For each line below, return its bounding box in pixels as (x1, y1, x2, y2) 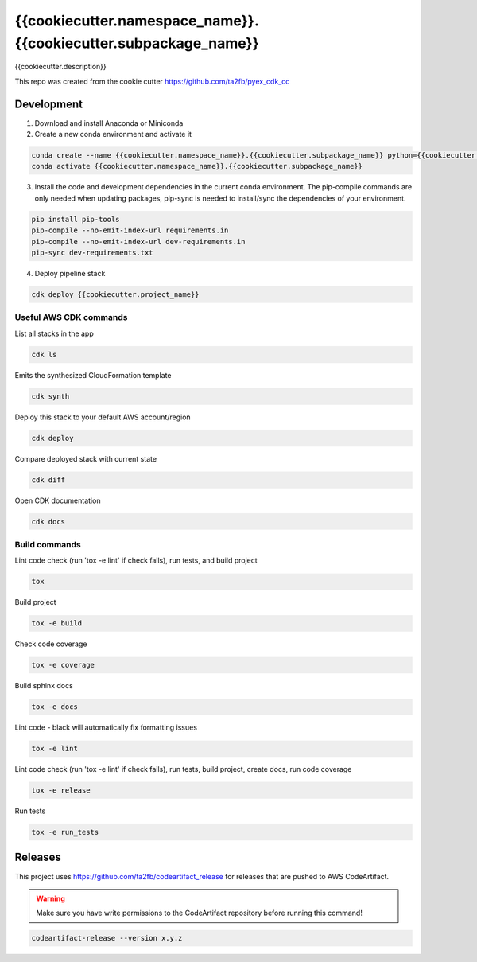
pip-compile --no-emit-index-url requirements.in (31, 226, 229, 235)
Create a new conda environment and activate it (34, 130, 192, 139)
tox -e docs (31, 703, 79, 711)
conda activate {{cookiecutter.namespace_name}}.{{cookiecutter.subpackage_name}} (31, 162, 363, 171)
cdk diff (31, 475, 66, 485)
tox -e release (31, 786, 91, 795)
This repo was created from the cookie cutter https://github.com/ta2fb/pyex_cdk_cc (14, 76, 290, 86)
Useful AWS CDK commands (14, 312, 128, 323)
